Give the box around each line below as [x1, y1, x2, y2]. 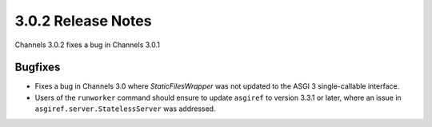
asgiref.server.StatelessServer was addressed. [34, 104, 216, 113]
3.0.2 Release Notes [14, 12, 152, 30]
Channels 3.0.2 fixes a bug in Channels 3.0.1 [14, 40, 160, 50]
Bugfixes [14, 61, 61, 74]
